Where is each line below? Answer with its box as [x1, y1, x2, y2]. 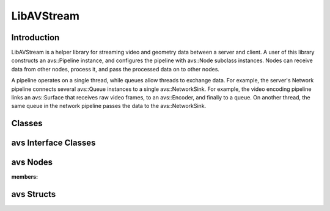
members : [11, 173, 38, 181]
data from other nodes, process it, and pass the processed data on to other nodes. [11, 65, 220, 73]
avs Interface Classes [11, 138, 96, 148]
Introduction [11, 32, 60, 43]
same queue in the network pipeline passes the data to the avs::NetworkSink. [11, 102, 207, 110]
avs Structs [11, 189, 56, 199]
